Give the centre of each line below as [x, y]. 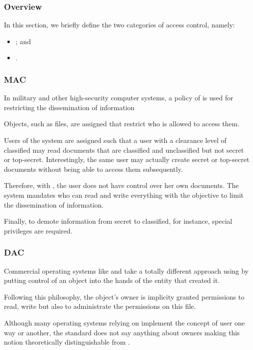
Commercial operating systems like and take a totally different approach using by [126, 270]
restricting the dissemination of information [69, 107]
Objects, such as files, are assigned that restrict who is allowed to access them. [122, 124]
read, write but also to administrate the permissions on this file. [100, 306]
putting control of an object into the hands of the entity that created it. [112, 280]
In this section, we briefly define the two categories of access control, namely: [119, 25]
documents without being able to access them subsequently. [93, 169]
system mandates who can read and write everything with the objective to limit [124, 195]
